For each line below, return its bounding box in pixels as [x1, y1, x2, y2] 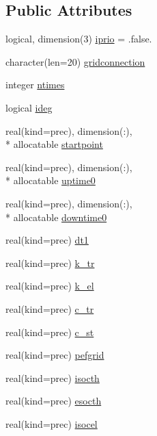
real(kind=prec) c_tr [5, 301, 94, 316]
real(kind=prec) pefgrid [5, 348, 104, 362]
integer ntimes [5, 77, 65, 92]
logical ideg [5, 100, 53, 114]
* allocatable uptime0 [5, 173, 96, 188]
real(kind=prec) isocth [5, 370, 100, 385]
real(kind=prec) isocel [5, 416, 98, 431]
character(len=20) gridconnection [5, 54, 145, 68]
